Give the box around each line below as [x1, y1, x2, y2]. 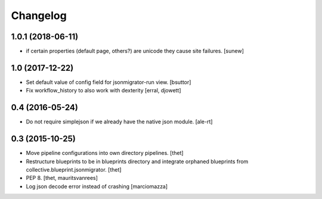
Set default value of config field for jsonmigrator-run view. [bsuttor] [26, 78, 191, 86]
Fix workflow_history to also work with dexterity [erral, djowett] [26, 87, 181, 94]
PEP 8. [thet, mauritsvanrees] [26, 175, 98, 182]
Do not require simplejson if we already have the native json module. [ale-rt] [26, 118, 213, 125]
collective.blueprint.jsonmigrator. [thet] [26, 166, 122, 173]
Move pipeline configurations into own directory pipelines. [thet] [26, 150, 184, 157]
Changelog [11, 9, 67, 22]
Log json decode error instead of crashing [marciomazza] [26, 182, 168, 190]
